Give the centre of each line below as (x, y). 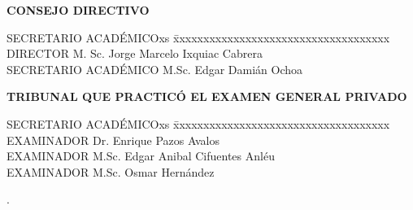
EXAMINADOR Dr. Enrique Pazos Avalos (113, 140)
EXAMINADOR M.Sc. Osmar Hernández (111, 171)
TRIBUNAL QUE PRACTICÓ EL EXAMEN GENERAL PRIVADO (207, 96)
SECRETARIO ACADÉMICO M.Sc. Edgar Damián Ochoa (155, 69)
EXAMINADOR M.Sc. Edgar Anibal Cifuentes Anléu (141, 156)
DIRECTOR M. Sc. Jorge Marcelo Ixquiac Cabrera (135, 53)
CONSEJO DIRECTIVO (78, 10)
